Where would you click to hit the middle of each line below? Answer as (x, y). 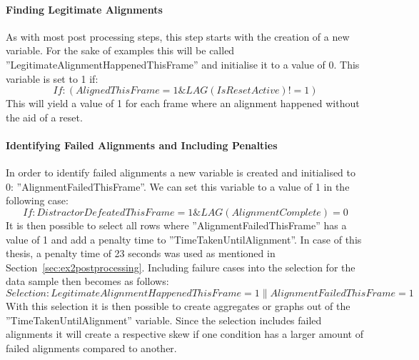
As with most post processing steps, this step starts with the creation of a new (178, 36)
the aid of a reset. (44, 117)
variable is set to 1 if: (52, 78)
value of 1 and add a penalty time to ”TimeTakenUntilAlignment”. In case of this (184, 239)
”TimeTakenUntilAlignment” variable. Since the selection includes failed (164, 320)
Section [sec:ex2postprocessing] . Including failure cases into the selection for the (181, 267)
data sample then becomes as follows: (87, 281)
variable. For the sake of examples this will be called (120, 50)
